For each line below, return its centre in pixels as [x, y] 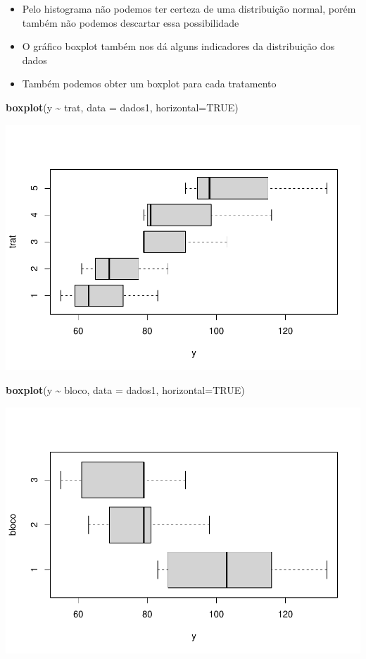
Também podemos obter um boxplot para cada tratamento [149, 84]
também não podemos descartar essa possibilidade [131, 22]
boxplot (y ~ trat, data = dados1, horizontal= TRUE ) [122, 107]
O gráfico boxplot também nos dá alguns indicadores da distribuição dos [178, 46]
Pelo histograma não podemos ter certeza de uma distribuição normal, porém [189, 8]
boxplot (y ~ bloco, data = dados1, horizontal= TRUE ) [125, 390]
